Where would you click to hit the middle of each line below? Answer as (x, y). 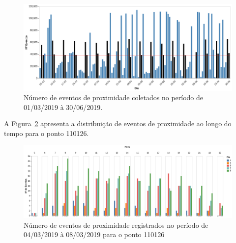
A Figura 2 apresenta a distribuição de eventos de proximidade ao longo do (118, 123)
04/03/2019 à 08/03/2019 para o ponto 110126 (94, 234)
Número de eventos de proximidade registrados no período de (116, 225)
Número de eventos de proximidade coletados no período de (114, 97)
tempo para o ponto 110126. (46, 133)
